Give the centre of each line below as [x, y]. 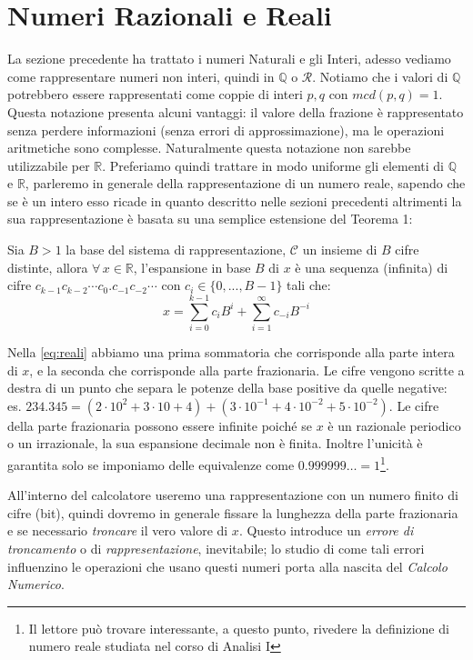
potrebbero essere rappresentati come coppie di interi [155, 94]
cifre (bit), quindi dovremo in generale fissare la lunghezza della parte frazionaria [233, 512]
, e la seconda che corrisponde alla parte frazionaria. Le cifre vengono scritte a [247, 370]
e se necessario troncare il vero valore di [118, 530]
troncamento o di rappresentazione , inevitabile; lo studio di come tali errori [216, 548]
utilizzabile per [49, 165]
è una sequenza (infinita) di [372, 267]
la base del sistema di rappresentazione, [176, 250]
